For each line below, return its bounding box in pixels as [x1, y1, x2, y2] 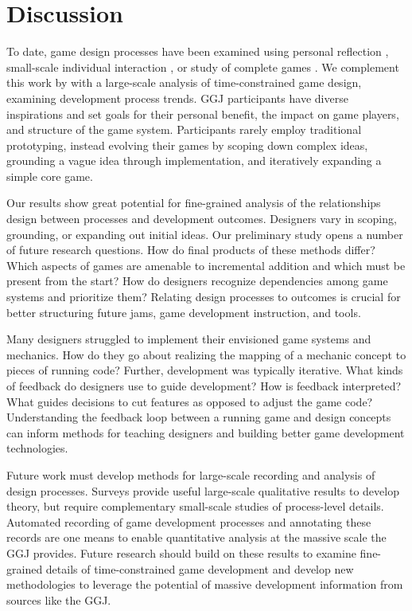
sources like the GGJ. [6, 591, 111, 608]
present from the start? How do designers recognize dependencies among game [6, 272, 388, 289]
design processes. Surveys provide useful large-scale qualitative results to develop [6, 482, 399, 499]
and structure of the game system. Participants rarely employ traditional [6, 121, 362, 138]
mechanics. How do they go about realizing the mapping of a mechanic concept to [6, 346, 406, 362]
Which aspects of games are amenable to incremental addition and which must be [6, 257, 406, 273]
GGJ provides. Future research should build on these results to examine [6, 544, 356, 561]
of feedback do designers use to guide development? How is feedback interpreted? [6, 378, 402, 394]
